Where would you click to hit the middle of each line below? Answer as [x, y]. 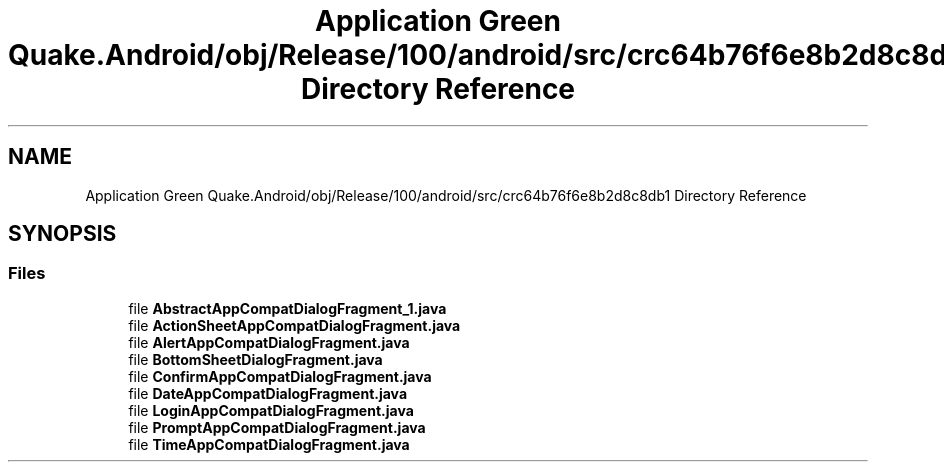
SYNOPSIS [62, 234]
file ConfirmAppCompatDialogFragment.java [280, 376]
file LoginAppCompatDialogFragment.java [271, 410]
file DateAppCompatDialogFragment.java [268, 393]
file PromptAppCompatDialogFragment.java [277, 427]
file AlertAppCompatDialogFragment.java [269, 342]
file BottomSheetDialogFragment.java [255, 359]
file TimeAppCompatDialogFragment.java [269, 444]
